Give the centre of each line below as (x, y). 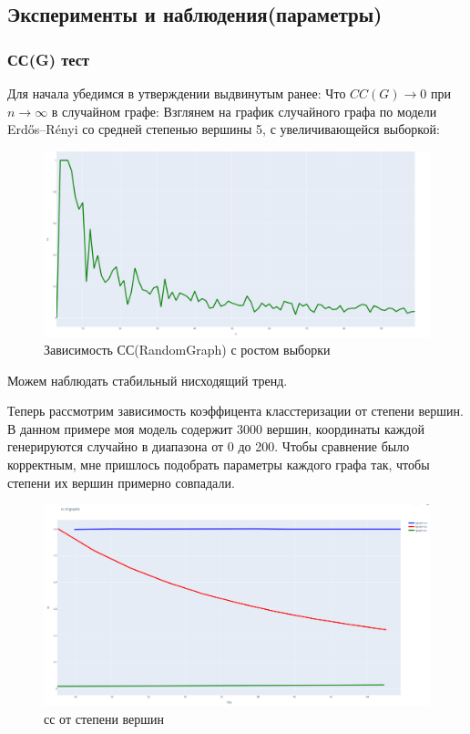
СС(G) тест (49, 59)
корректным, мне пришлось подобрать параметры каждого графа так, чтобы (219, 465)
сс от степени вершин (104, 718)
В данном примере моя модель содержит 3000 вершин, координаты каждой (216, 428)
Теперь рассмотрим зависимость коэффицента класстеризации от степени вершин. (235, 411)
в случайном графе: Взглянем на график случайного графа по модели (244, 111)
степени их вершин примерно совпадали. (121, 482)
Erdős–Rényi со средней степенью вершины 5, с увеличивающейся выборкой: (224, 129)
